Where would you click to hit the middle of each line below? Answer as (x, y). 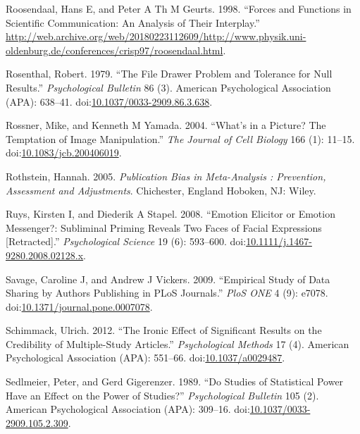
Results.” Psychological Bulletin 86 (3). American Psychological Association (168, 87)
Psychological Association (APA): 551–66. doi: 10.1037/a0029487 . (145, 358)
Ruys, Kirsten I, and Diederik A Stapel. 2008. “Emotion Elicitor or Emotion (170, 214)
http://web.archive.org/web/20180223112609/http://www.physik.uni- (156, 36)
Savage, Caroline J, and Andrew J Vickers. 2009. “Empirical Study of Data (168, 279)
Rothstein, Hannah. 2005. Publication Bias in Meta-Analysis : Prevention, (166, 176)
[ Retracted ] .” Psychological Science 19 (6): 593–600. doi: (126, 241)
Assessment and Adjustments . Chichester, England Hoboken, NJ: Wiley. (161, 190)
